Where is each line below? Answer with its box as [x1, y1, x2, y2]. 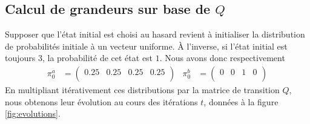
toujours [5, 51, 36, 64]
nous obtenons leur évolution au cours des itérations [5, 95, 198, 108]
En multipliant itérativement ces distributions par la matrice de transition [5, 83, 280, 96]
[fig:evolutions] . [5, 107, 61, 120]
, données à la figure [203, 95, 279, 108]
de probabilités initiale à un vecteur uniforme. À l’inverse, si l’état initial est [5, 39, 288, 52]
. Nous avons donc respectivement [159, 51, 285, 64]
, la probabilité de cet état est [42, 51, 153, 64]
